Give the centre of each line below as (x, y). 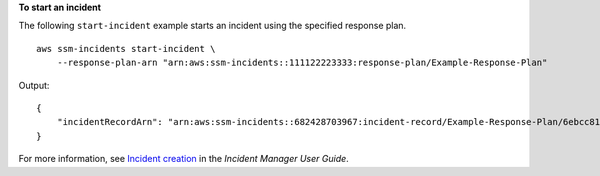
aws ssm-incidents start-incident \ (126, 48)
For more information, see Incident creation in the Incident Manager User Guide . (183, 159)
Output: (34, 85)
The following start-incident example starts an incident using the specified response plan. (212, 26)
